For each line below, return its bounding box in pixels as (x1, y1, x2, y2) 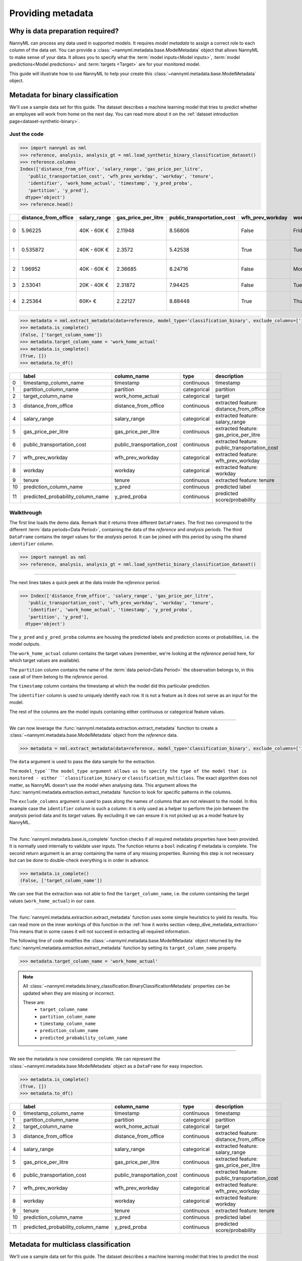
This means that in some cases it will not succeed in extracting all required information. (9, 928, 190, 934)
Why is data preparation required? (9, 27, 119, 35)
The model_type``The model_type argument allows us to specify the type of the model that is (9, 768, 247, 774)
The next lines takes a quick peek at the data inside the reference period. (9, 579, 161, 585)
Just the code (9, 131, 44, 138)
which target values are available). (9, 657, 81, 663)
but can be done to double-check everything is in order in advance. (9, 857, 149, 864)
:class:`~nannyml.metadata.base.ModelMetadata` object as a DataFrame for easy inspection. (9, 1063, 203, 1069)
